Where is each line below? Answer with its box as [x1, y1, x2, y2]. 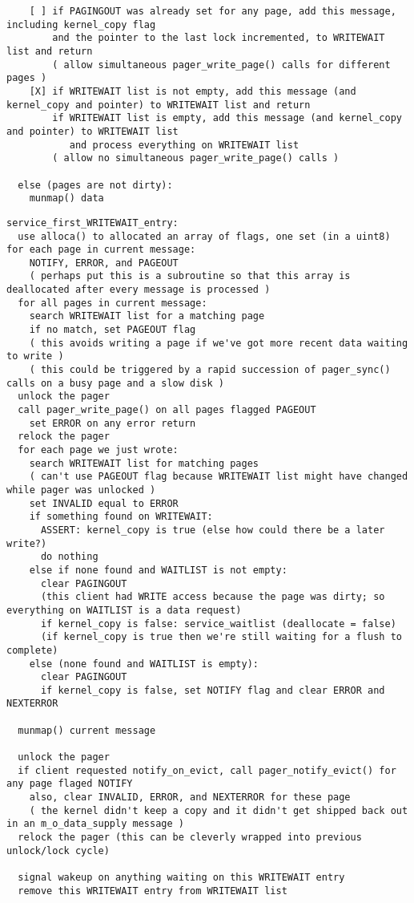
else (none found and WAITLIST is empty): [29, 658, 259, 670]
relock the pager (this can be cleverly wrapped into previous [18, 832, 362, 844]
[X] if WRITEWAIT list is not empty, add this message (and [29, 85, 356, 97]
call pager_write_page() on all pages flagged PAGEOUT [18, 404, 316, 416]
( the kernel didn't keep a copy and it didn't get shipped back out [29, 804, 408, 816]
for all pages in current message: [18, 297, 207, 309]
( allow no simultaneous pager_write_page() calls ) [52, 152, 340, 164]
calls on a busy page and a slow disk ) [6, 377, 225, 389]
